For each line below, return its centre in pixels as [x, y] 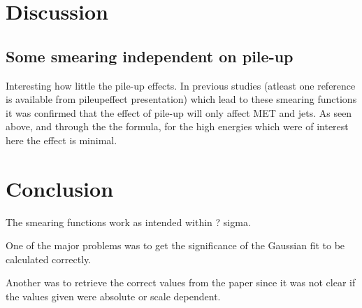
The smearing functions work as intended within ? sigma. [128, 222]
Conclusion [60, 188]
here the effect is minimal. [61, 140]
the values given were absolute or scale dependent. [113, 296]
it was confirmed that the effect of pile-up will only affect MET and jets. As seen [179, 112]
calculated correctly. [49, 259]
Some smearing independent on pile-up [150, 56]
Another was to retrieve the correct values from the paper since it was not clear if [181, 282]
